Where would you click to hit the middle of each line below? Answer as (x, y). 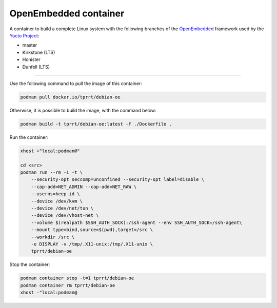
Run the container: (29, 137)
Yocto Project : (24, 35)
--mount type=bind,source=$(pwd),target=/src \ (92, 230)
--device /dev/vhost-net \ (65, 215)
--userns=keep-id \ (56, 194)
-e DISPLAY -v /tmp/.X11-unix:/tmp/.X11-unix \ (92, 244)
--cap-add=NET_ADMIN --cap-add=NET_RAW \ (84, 187)
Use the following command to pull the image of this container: (76, 83)
